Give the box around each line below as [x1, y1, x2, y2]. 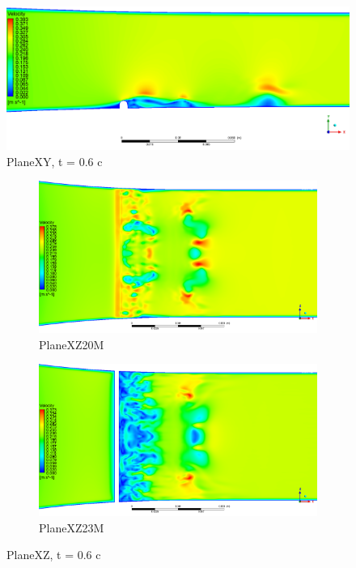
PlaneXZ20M [39, 335, 104, 352]
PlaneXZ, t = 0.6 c [6, 546, 101, 563]
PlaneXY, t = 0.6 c [6, 152, 103, 169]
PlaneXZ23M [39, 519, 104, 536]
